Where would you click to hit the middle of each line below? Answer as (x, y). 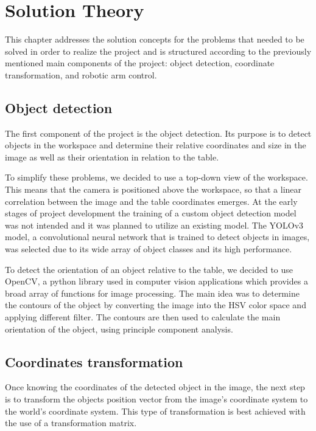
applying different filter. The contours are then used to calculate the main (143, 317)
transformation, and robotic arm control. (81, 74)
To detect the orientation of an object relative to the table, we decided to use (149, 269)
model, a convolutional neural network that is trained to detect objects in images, (157, 237)
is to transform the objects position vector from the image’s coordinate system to (156, 399)
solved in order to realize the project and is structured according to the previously (158, 51)
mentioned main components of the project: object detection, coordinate (140, 63)
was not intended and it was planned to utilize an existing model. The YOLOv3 (154, 225)
